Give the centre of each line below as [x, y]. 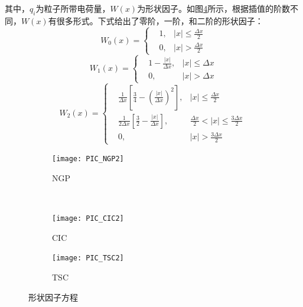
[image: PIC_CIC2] [88, 219]
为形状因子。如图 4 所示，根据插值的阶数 [214, 8]
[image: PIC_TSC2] [88, 258]
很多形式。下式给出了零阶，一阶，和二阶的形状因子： [160, 20]
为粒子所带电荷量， [73, 8]
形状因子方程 [53, 297]
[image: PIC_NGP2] [88, 159]
